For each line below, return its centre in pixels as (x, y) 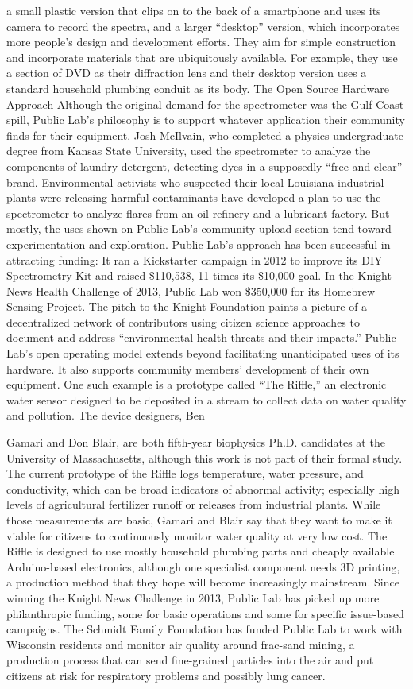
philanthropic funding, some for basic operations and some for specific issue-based (205, 613)
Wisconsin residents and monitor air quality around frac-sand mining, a (181, 644)
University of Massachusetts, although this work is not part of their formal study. (205, 457)
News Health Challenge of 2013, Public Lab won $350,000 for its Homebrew (191, 290)
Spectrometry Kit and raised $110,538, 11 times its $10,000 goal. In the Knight (199, 275)
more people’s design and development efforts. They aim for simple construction (201, 42)
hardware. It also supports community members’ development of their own (188, 368)
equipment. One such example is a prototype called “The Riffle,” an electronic (197, 384)
